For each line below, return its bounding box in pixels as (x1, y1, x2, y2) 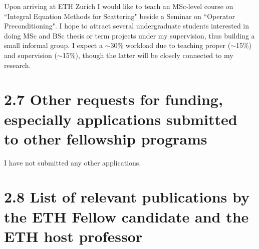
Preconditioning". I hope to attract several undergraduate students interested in (4, 20, 249, 31)
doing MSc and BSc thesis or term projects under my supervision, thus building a (4, 30, 255, 40)
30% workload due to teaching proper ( (110, 40, 231, 50)
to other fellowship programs (4, 128, 207, 148)
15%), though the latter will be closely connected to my (62, 49, 233, 60)
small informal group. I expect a (4, 40, 103, 50)
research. (4, 59, 31, 70)
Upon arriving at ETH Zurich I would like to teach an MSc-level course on (4, 1, 233, 11)
